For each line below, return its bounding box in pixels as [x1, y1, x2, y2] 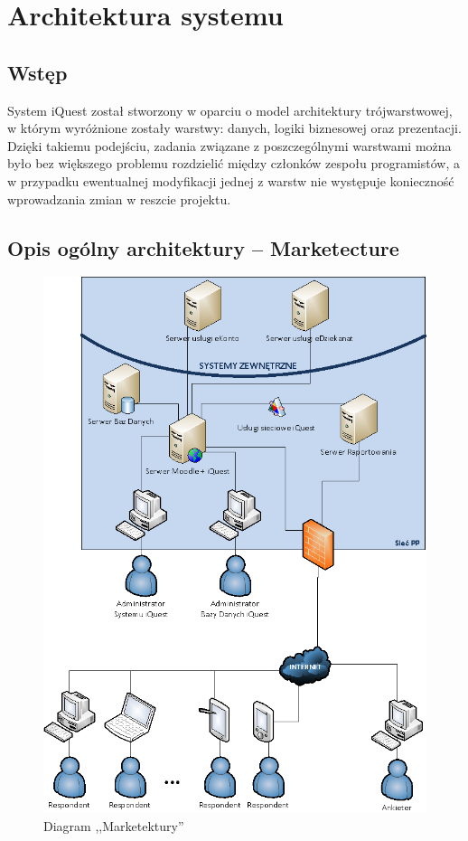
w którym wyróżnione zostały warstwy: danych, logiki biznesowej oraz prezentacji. [7, 118, 462, 137]
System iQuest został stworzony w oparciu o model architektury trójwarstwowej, [7, 100, 453, 119]
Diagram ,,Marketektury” [43, 816, 184, 835]
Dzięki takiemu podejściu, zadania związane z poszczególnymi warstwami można [7, 136, 452, 155]
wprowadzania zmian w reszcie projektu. [7, 189, 231, 208]
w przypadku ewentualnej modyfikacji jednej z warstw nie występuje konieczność [7, 171, 454, 190]
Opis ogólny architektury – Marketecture [7, 233, 399, 261]
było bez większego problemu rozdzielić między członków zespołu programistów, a [7, 154, 460, 173]
